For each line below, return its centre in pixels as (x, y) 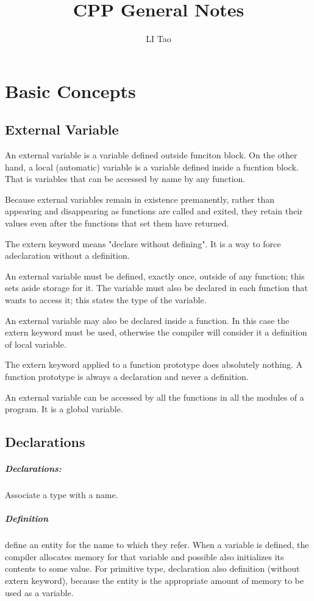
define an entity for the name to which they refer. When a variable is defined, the (157, 545)
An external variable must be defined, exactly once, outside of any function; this (155, 276)
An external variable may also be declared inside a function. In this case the (147, 320)
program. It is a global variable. (64, 409)
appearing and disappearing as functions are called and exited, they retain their (154, 211)
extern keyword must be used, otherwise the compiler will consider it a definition (156, 332)
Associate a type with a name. (62, 495)
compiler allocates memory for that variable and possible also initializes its (145, 556)
